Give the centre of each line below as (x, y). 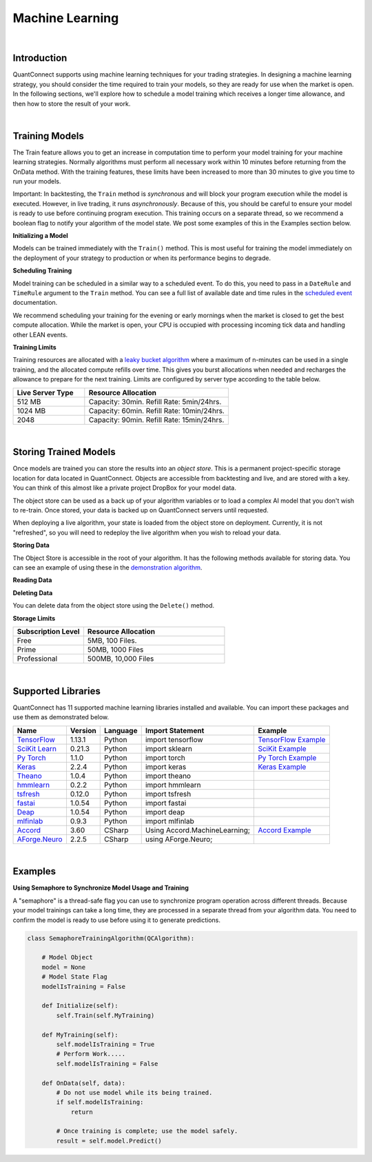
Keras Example (282, 767)
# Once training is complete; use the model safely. (147, 1131)
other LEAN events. (40, 334)
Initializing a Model (40, 236)
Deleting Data (33, 592)
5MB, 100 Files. (112, 640)
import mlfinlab (169, 821)
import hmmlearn (173, 785)
